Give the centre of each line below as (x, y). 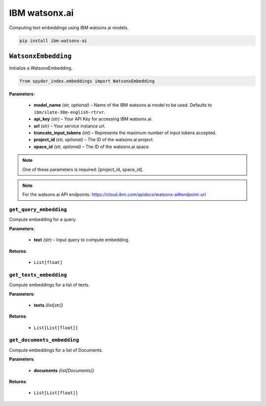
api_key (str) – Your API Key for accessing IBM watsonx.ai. (93, 119)
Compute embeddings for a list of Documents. (56, 350)
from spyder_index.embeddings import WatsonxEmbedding (87, 81)
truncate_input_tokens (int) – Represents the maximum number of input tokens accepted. (125, 133)
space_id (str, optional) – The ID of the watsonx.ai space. (92, 147)
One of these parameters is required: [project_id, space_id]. (83, 169)
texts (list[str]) (49, 305)
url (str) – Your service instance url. (70, 126)
